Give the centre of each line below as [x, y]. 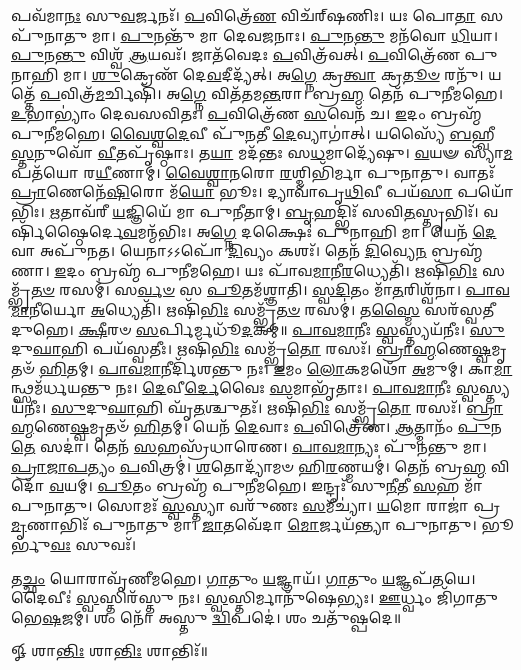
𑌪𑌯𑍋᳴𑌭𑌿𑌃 [485, 191]
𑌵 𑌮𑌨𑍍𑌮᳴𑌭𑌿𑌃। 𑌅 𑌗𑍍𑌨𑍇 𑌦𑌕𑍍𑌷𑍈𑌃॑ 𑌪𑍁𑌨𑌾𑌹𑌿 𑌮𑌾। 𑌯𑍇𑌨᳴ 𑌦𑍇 [309, 230]
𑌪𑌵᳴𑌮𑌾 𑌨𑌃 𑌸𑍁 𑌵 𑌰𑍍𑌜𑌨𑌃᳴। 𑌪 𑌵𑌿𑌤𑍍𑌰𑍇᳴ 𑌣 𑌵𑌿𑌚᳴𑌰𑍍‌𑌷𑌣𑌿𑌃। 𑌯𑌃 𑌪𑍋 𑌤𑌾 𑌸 [257, 15]
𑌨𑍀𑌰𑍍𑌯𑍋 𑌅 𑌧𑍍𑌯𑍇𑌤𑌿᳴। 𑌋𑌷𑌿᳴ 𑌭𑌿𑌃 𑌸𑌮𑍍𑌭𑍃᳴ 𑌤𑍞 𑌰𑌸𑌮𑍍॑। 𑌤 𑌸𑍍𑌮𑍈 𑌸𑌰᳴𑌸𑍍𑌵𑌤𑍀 [262, 308]
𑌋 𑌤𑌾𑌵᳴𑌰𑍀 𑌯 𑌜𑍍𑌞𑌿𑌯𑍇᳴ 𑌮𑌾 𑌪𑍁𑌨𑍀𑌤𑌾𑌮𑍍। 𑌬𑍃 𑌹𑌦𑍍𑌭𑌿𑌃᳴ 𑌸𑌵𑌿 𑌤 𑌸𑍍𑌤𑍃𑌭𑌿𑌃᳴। [264, 210]
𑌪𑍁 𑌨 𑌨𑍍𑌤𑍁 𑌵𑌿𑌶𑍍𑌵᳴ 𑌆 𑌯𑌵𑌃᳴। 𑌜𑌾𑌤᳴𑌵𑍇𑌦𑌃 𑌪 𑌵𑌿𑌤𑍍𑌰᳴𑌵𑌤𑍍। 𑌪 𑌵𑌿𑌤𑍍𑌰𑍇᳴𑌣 [235, 54]
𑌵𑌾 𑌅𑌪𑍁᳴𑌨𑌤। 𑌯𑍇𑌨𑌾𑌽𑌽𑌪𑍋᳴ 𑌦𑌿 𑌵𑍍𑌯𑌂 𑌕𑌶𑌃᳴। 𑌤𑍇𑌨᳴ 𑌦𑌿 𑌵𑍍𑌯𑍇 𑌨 [219, 250]
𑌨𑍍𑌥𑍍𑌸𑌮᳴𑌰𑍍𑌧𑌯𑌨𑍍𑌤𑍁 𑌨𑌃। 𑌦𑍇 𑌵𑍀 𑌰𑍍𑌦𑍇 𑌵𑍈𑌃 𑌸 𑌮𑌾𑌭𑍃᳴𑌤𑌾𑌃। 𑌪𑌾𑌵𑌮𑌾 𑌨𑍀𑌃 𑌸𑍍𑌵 [245, 387]
